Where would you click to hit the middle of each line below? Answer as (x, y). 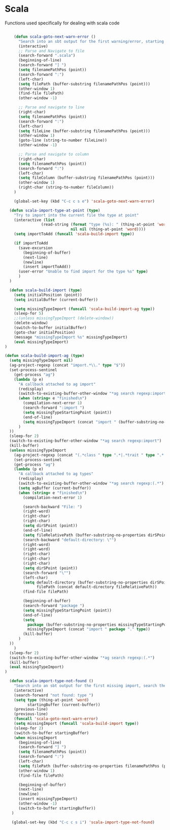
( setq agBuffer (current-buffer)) (55, 488)
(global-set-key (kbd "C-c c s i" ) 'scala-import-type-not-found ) (83, 822)
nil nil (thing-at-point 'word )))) (108, 229)
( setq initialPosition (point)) (48, 295)
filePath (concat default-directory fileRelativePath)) (97, 587)
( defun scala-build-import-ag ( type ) (45, 356)
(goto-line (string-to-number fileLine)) (63, 140)
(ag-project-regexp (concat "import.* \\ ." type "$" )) (67, 365)
